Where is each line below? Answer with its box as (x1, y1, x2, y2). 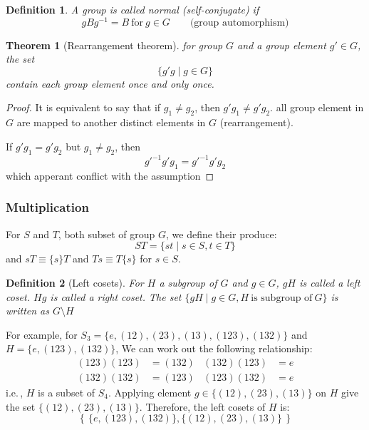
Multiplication (6, 198, 89, 216)
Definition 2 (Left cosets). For (6, 275, 144, 290)
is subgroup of (251, 292, 313, 303)
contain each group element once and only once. (6, 76, 214, 91)
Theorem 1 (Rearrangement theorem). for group (6, 37, 223, 52)
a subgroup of (159, 275, 217, 290)
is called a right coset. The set (50, 289, 182, 304)
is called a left (299, 275, 360, 290)
